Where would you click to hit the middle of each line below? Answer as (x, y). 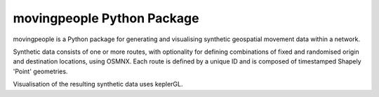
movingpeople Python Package (106, 18)
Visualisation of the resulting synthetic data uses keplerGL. (98, 84)
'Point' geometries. (40, 71)
